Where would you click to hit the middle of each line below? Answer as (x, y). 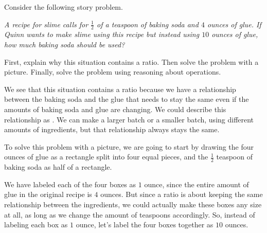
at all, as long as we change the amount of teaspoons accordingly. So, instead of (130, 214)
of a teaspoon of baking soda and (148, 24)
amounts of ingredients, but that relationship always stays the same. (112, 129)
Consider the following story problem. (64, 7)
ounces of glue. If (234, 24)
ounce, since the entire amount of (197, 184)
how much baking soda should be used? (65, 44)
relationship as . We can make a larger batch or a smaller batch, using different (129, 119)
